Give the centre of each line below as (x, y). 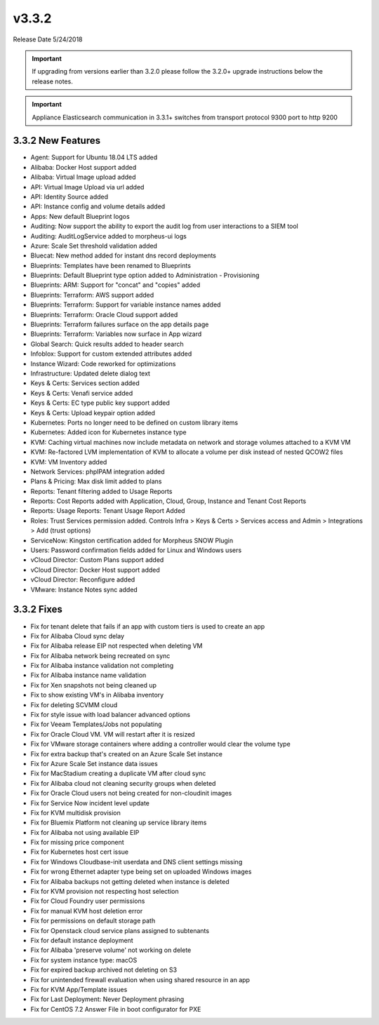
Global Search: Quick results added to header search (107, 344)
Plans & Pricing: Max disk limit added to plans (96, 481)
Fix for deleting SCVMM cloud (74, 704)
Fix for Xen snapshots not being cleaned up (94, 685)
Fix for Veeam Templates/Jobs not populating (96, 724)
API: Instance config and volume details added (98, 206)
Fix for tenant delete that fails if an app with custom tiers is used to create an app (148, 626)
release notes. (52, 81)
